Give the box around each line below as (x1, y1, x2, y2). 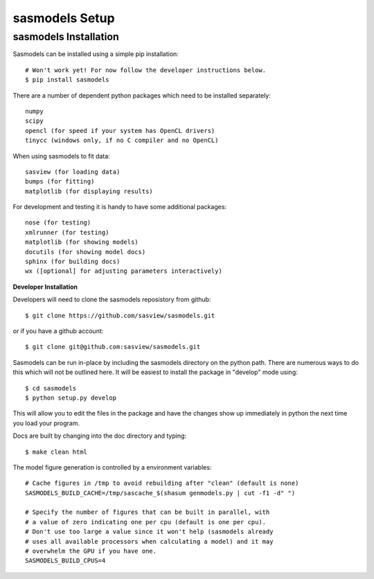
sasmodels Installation (12, 30, 119, 43)
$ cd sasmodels (25, 384, 77, 392)
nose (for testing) (25, 219, 91, 226)
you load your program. (12, 419, 80, 427)
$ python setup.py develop (25, 393, 117, 402)
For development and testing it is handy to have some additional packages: (12, 203, 227, 211)
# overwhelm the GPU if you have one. (25, 547, 157, 555)
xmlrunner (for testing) (25, 229, 109, 236)
